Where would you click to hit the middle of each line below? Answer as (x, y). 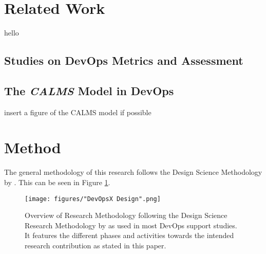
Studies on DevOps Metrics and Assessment (124, 60)
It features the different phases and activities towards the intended (129, 235)
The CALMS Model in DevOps (89, 90)
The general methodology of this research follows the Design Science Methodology (133, 172)
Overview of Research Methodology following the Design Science (126, 215)
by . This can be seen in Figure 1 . (57, 182)
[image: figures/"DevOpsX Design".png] (93, 199)
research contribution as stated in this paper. (96, 246)
